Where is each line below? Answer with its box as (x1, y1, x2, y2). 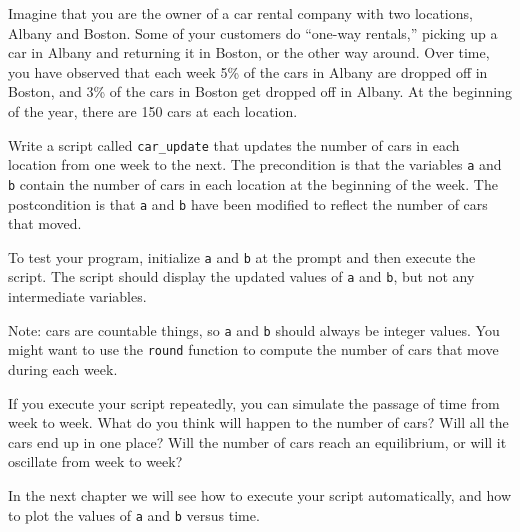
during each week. (8, 359, 118, 379)
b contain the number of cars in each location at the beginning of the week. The (8, 173, 498, 194)
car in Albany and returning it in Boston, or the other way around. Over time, (8, 42, 490, 63)
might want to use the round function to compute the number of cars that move (8, 339, 499, 360)
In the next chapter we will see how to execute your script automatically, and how (8, 484, 512, 505)
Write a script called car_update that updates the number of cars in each (8, 134, 460, 155)
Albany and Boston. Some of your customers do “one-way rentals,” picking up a (8, 22, 498, 43)
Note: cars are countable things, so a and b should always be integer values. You (8, 319, 500, 340)
